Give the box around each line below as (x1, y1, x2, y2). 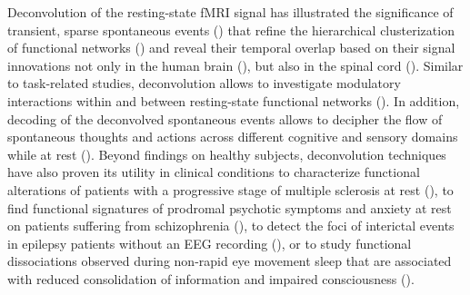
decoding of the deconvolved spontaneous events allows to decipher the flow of (7, 109, 443, 128)
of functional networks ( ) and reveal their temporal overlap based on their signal (7, 38, 455, 57)
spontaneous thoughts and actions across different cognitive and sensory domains (7, 127, 458, 146)
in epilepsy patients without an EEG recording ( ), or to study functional (7, 233, 412, 252)
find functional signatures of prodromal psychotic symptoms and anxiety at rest (7, 198, 452, 217)
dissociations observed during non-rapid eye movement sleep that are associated (7, 251, 452, 270)
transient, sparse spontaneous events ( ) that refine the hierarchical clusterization (7, 20, 455, 39)
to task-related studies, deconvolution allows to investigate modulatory (7, 74, 401, 93)
